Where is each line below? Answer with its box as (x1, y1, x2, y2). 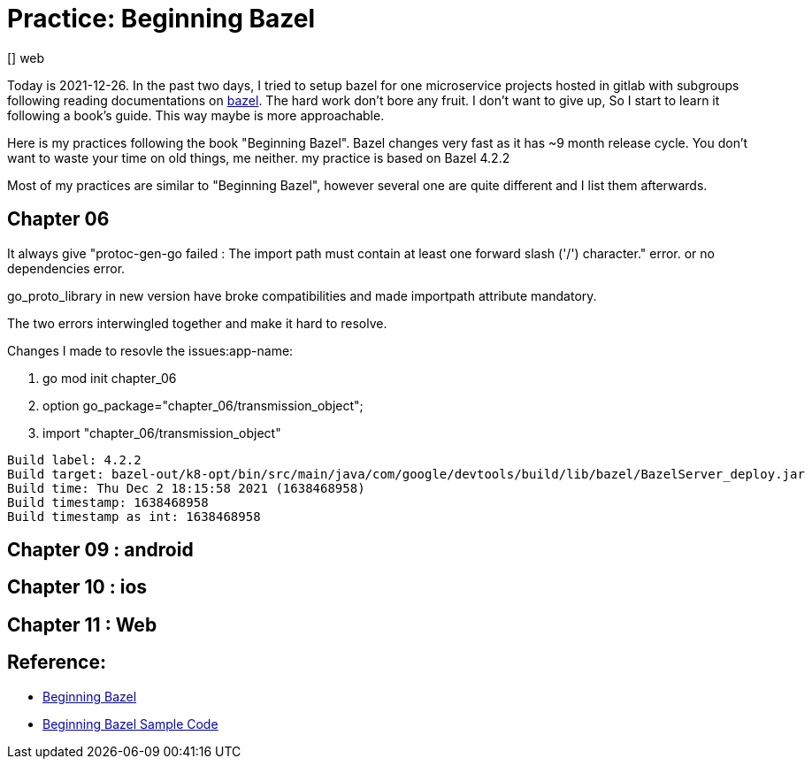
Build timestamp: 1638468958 (7, 494, 209, 509)
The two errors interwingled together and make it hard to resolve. (7, 315, 387, 331)
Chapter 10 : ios (7, 576, 148, 599)
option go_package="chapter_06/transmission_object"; (42, 397, 364, 413)
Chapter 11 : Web (7, 613, 157, 636)
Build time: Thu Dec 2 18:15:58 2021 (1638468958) (7, 480, 365, 495)
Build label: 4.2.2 (7, 452, 142, 467)
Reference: (7, 651, 106, 674)
